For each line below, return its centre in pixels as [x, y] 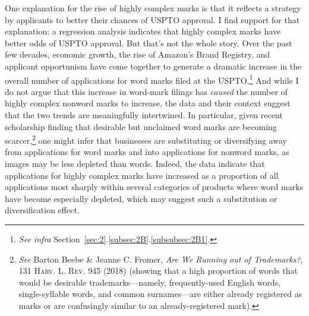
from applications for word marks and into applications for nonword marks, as [147, 152]
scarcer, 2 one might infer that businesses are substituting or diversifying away [146, 139]
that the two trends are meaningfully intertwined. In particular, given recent [144, 115]
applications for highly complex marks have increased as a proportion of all [142, 175]
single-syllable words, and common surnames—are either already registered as [160, 294]
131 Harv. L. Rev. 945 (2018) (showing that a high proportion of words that [158, 271]
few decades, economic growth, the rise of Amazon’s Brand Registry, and [138, 54]
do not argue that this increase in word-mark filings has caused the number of [146, 91]
